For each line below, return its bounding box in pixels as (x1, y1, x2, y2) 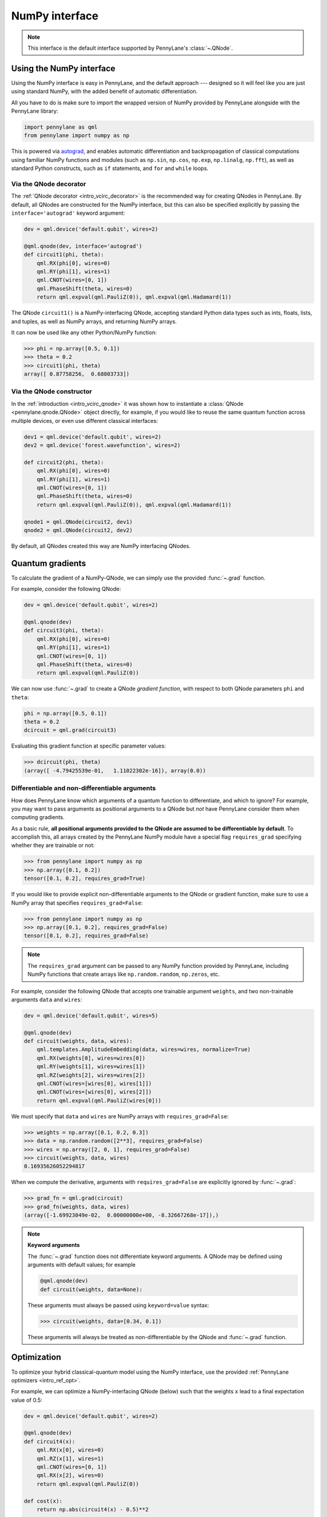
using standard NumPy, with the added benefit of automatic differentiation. (11, 88, 198, 95)
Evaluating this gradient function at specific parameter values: (11, 742, 167, 749)
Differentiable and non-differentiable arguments (11, 784, 156, 792)
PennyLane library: (11, 107, 59, 115)
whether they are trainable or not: (11, 842, 95, 849)
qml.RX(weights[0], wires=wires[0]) (36, 1055, 145, 1061)
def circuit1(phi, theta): (24, 251, 104, 258)
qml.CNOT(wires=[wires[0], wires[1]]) (36, 1080, 152, 1087)
